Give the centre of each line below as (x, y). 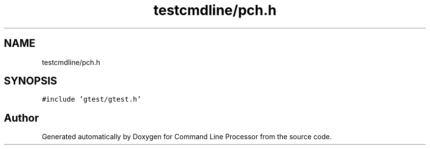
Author (21, 118)
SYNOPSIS (31, 81)
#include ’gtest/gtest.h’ (92, 99)
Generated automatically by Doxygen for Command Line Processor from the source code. (187, 137)
